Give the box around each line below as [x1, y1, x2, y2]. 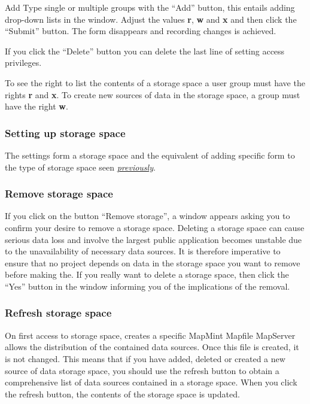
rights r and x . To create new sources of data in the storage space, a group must [5, 88, 300, 101]
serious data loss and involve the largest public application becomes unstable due [5, 233, 302, 245]
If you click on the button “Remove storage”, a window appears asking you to [5, 209, 290, 222]
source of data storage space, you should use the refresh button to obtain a [5, 364, 279, 376]
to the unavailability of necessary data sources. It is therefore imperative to [5, 245, 281, 257]
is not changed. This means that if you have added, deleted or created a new [5, 352, 285, 364]
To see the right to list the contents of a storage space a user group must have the [5, 76, 305, 89]
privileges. [5, 56, 42, 69]
